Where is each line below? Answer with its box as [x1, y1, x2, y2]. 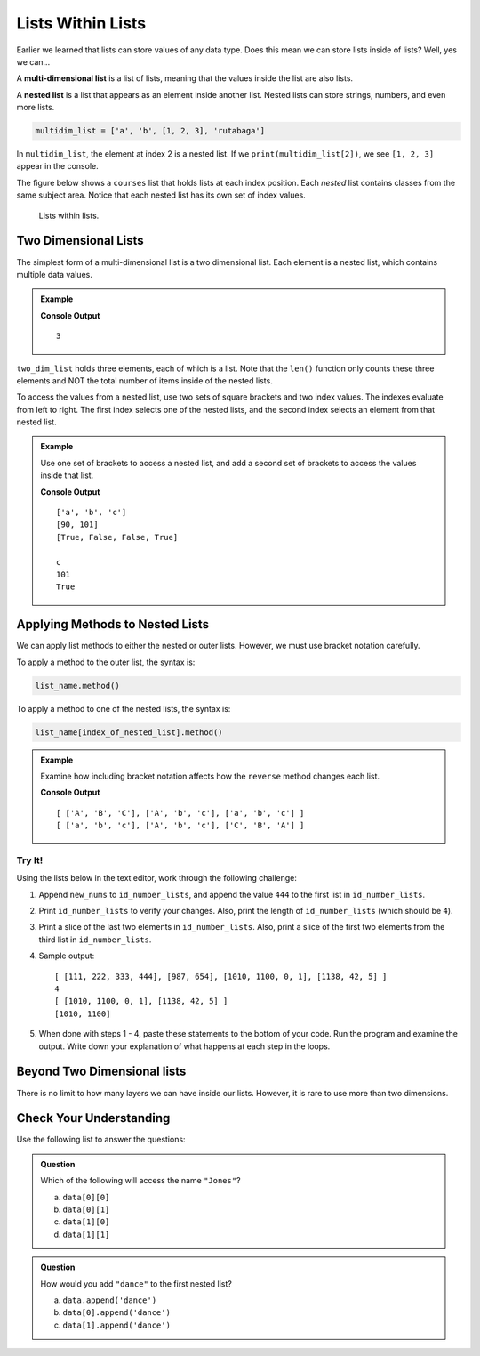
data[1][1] [62, 1229, 110, 1239]
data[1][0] [62, 1217, 110, 1227]
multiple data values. [16, 269, 92, 279]
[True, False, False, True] [56, 532, 179, 542]
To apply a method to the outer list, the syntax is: [16, 657, 196, 667]
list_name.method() [35, 681, 120, 690]
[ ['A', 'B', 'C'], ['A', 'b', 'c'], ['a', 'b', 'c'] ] [56, 808, 305, 818]
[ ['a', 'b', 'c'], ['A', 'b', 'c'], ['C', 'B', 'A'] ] [56, 820, 305, 831]
